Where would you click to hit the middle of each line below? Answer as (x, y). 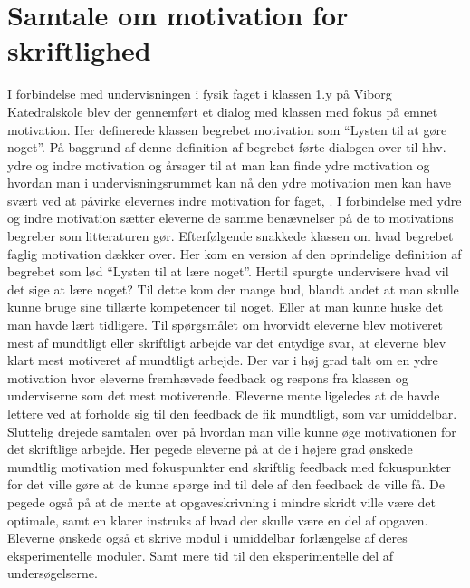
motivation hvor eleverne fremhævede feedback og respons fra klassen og (208, 377)
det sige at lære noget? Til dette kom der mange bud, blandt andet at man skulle (233, 289)
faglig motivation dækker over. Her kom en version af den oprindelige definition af (235, 253)
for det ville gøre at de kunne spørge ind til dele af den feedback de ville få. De (226, 484)
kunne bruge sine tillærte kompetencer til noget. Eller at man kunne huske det (225, 307)
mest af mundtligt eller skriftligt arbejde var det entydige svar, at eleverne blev (227, 342)
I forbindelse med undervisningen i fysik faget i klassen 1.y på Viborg (200, 94)
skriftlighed (79, 50)
